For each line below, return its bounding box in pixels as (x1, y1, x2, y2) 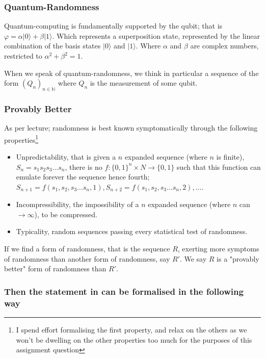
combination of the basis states (4, 40, 101, 51)
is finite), (216, 151, 245, 162)
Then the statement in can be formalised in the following (4, 285, 244, 297)
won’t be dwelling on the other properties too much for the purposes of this (16, 334, 252, 345)
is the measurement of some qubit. (90, 78, 198, 88)
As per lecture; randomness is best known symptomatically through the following (4, 122, 258, 133)
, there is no (65, 161, 102, 172)
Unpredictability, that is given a (16, 151, 116, 162)
